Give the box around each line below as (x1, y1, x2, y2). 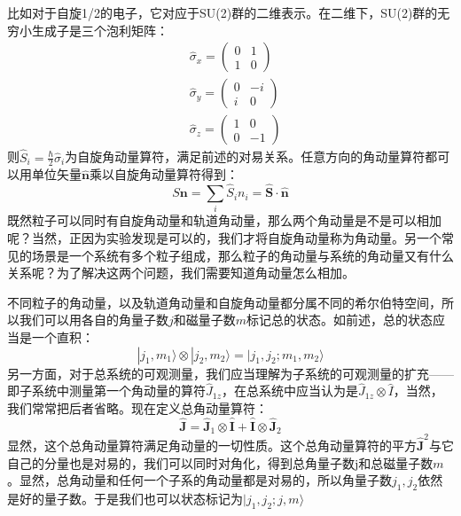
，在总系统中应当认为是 (222, 381, 359, 400)
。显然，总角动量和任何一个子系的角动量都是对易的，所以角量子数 (7, 471, 392, 489)
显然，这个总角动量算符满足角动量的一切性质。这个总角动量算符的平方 (7, 436, 417, 455)
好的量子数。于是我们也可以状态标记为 (19, 489, 243, 507)
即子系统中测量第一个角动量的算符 (7, 381, 206, 400)
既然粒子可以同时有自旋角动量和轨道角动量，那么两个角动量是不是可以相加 (7, 211, 441, 230)
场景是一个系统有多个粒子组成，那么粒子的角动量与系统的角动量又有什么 (31, 246, 454, 264)
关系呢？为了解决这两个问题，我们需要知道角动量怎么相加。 (7, 263, 355, 282)
